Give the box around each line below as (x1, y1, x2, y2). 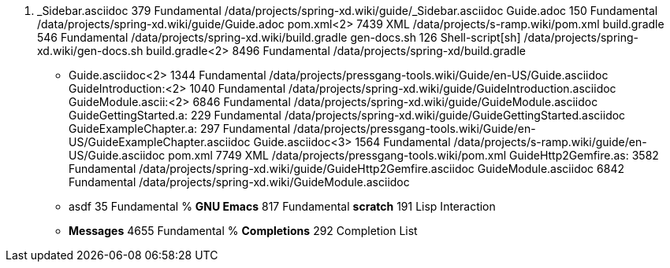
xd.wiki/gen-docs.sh (37, 44, 143, 57)
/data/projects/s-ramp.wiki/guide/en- (453, 135, 647, 149)
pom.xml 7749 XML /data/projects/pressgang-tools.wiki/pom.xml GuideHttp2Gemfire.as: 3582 (168, 149, 659, 162)
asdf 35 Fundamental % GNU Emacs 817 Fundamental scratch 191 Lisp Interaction (69, 200, 496, 213)
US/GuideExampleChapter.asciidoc (69, 135, 251, 149)
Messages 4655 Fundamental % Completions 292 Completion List (69, 224, 418, 237)
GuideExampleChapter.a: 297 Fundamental (69, 122, 291, 135)
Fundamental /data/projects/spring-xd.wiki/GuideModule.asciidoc (69, 175, 410, 189)
